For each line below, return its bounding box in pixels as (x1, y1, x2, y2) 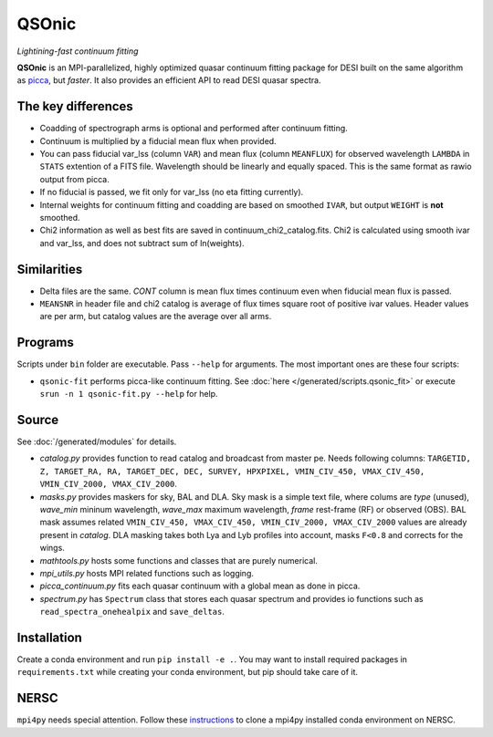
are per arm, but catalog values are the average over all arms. (39, 311, 272, 322)
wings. (39, 543, 66, 554)
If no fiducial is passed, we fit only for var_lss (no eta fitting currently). (39, 187, 304, 198)
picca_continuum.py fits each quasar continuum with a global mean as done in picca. (39, 580, 361, 592)
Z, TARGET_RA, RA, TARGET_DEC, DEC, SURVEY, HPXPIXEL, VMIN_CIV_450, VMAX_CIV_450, (39, 466, 425, 476)
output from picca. (39, 173, 110, 184)
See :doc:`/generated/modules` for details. (16, 436, 177, 447)
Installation (16, 629, 82, 645)
